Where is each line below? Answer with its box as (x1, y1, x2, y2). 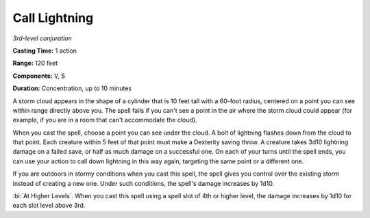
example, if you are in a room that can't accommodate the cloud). (12, 116, 197, 124)
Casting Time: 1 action (12, 46, 77, 55)
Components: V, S (12, 72, 65, 80)
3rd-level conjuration (12, 34, 72, 42)
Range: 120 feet (12, 59, 58, 68)
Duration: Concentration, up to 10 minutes (12, 84, 132, 92)
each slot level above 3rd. (12, 202, 86, 210)
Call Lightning (12, 10, 94, 25)
